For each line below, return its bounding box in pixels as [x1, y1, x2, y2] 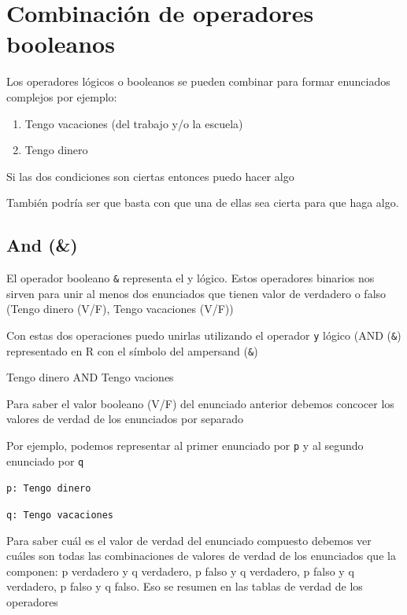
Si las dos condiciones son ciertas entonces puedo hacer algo [6, 168, 294, 184]
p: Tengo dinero [6, 483, 91, 495]
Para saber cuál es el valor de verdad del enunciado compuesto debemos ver [6, 532, 372, 548]
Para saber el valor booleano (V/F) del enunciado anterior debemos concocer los [6, 395, 394, 411]
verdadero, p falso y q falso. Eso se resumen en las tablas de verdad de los [6, 578, 363, 595]
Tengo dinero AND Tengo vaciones [6, 369, 174, 385]
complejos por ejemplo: [6, 88, 117, 105]
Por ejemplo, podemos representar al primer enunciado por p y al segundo [6, 437, 364, 454]
